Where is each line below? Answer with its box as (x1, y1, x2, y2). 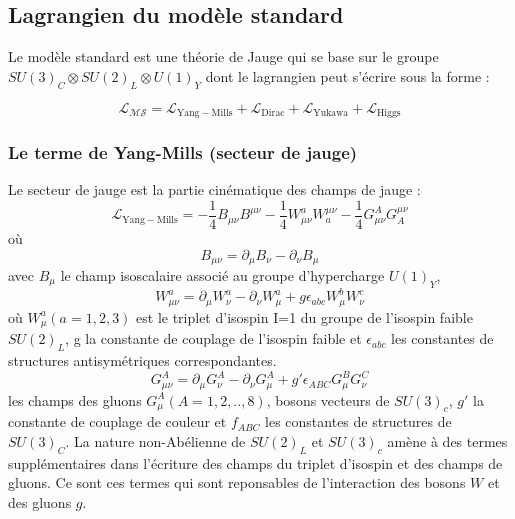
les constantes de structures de (265, 411, 452, 432)
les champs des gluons (8, 389, 142, 410)
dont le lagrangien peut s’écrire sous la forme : (205, 65, 490, 86)
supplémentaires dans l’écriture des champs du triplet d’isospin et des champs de (8, 452, 503, 473)
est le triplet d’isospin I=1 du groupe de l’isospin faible (136, 306, 473, 327)
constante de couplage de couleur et (8, 411, 227, 432)
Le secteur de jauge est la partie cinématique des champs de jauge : (8, 179, 421, 200)
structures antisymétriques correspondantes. (8, 349, 277, 370)
